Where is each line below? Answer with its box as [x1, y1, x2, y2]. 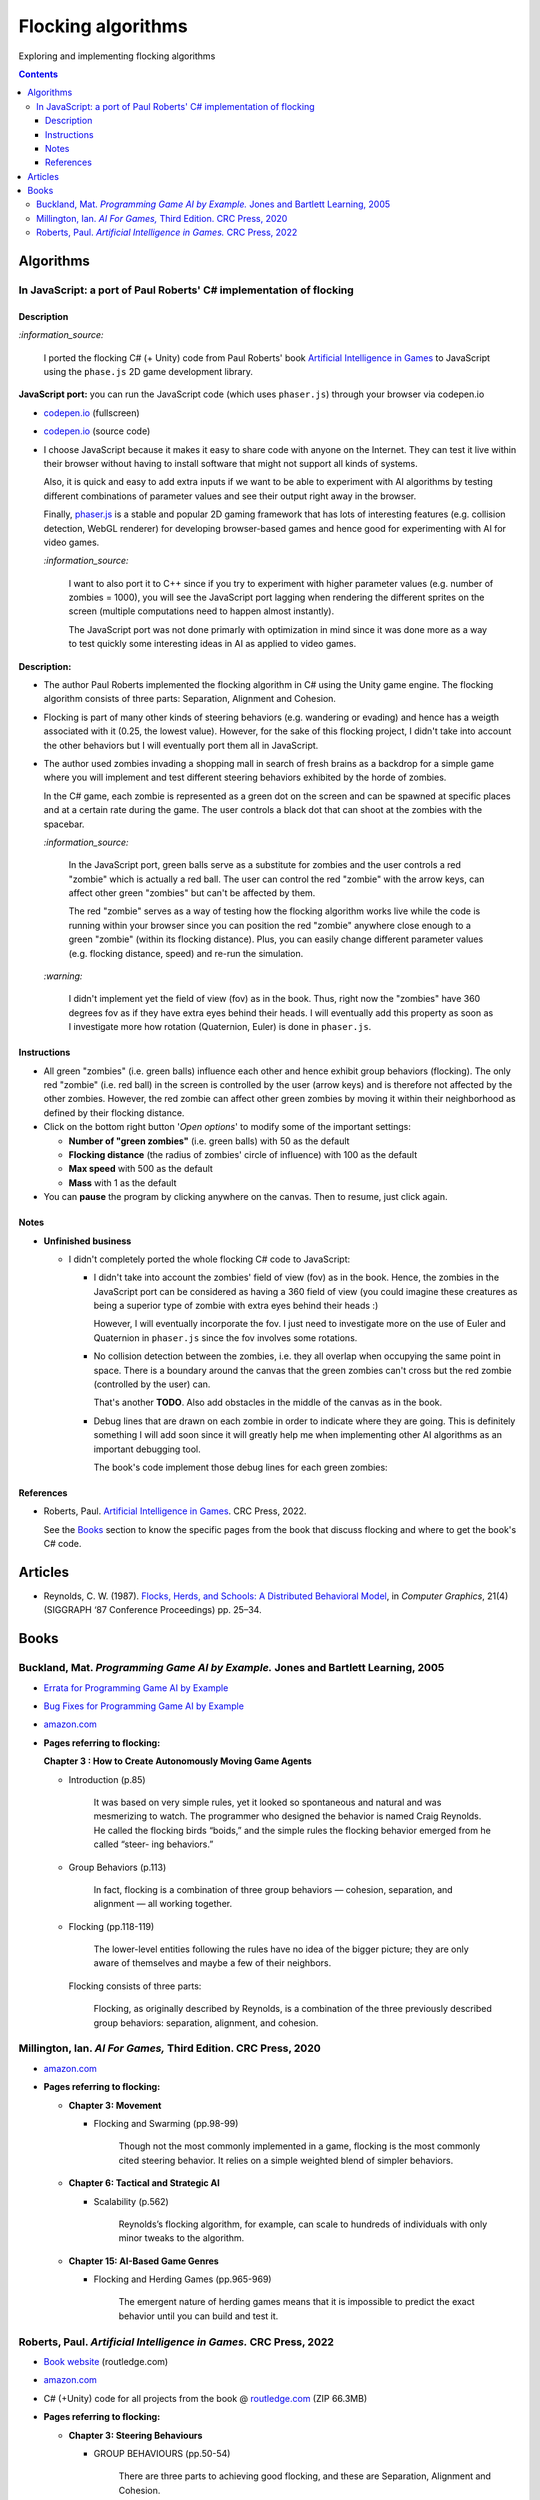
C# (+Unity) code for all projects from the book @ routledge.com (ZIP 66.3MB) [43, 2392, 368, 2404]
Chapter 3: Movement [68, 2099, 162, 2111]
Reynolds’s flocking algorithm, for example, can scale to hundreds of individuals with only [118, 2218, 488, 2230]
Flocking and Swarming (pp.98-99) [93, 2117, 239, 2129]
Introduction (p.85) [68, 1773, 146, 1785]
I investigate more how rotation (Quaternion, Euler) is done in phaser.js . [68, 1021, 372, 1033]
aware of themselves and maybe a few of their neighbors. [93, 1957, 332, 1969]
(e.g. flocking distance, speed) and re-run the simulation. [68, 947, 304, 959]
